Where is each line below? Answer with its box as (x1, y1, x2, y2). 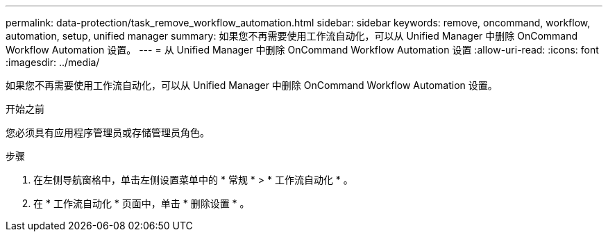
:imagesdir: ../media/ (6, 56, 100, 68)
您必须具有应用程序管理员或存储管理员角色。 (6, 126, 210, 138)
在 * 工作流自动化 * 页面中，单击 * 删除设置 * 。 (33, 197, 250, 209)
